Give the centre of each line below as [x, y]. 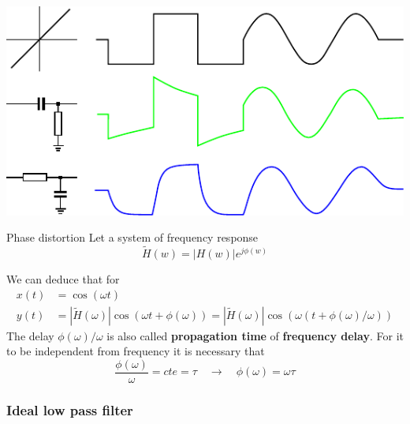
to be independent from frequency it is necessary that [136, 351]
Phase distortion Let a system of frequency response [132, 237]
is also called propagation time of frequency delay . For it [255, 335]
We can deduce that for [63, 279]
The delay [30, 335]
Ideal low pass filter [70, 409]
